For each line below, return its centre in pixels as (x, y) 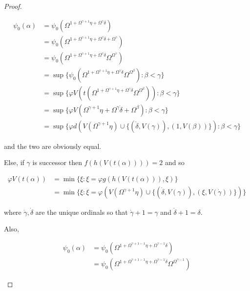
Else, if (14, 162)
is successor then (57, 162)
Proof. (13, 6)
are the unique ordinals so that (82, 212)
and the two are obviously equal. (53, 146)
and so (175, 162)
